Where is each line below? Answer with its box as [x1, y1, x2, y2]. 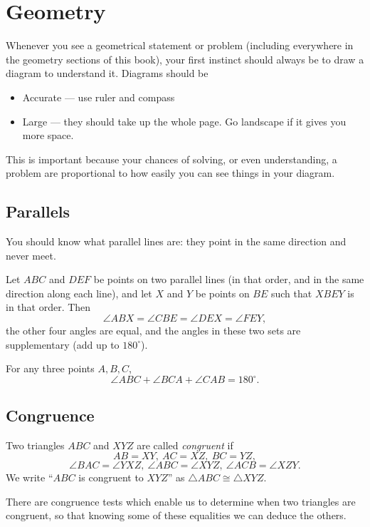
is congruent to [78, 470, 144, 485]
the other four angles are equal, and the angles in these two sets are [6, 323, 301, 338]
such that [270, 285, 312, 300]
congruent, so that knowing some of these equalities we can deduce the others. [6, 508, 347, 523]
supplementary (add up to [6, 337, 120, 352]
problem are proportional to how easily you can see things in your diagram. [6, 165, 335, 180]
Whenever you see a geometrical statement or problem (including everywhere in [6, 38, 354, 53]
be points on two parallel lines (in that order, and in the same [93, 272, 364, 287]
